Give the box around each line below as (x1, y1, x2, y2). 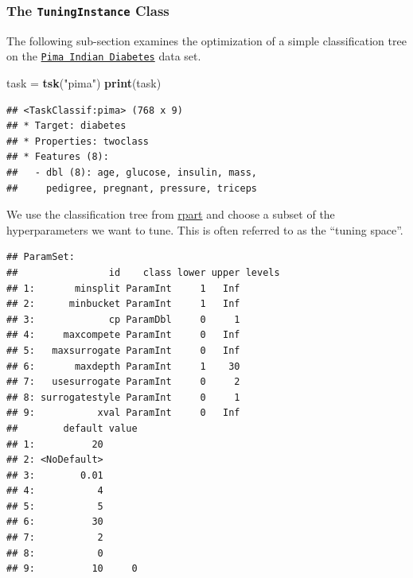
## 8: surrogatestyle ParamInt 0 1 (6, 391, 240, 403)
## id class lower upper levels (6, 266, 280, 278)
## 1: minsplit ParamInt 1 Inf (6, 282, 240, 294)
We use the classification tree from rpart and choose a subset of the (6, 206, 335, 223)
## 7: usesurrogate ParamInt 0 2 (6, 376, 240, 388)
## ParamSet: (6, 251, 75, 263)
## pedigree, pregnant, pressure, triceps (6, 182, 257, 194)
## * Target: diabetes (6, 120, 127, 132)
